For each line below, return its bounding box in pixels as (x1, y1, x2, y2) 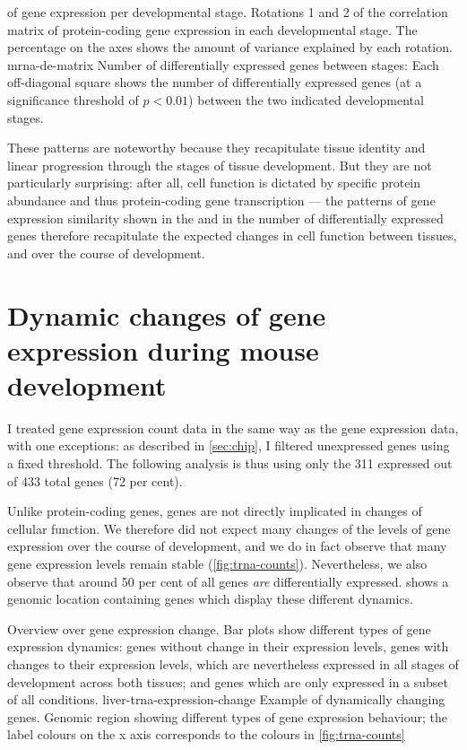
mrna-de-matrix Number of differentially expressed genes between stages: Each (7, 55, 439, 74)
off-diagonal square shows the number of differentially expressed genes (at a (7, 73, 422, 92)
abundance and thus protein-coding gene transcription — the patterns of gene (7, 190, 436, 209)
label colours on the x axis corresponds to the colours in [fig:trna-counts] (7, 725, 405, 744)
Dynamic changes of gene (7, 296, 326, 333)
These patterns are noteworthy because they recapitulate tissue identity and (7, 138, 426, 157)
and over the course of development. (7, 243, 205, 262)
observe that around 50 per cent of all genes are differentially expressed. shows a (7, 571, 449, 590)
